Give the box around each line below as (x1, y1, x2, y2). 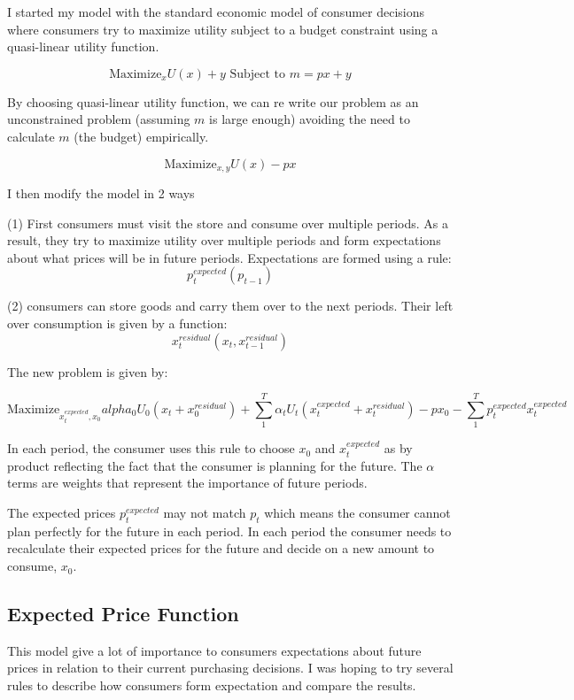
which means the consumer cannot (264, 504, 451, 522)
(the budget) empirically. (74, 127, 209, 145)
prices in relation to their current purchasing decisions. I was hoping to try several (7, 658, 454, 677)
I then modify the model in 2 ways (7, 184, 195, 203)
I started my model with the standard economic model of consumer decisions (7, 3, 425, 20)
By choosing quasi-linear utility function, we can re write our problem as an (7, 92, 419, 111)
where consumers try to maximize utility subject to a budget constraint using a (7, 19, 438, 38)
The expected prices (7, 504, 116, 522)
